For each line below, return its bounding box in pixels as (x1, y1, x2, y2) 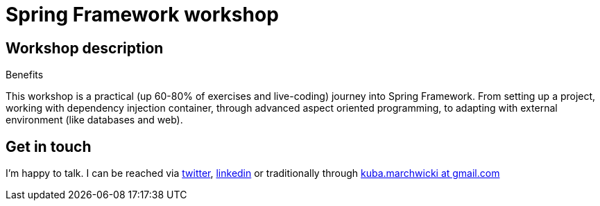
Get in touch (6, 137, 92, 155)
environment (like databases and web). (6, 114, 183, 126)
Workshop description (6, 39, 164, 57)
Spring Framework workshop (6, 3, 279, 26)
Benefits (6, 69, 44, 81)
